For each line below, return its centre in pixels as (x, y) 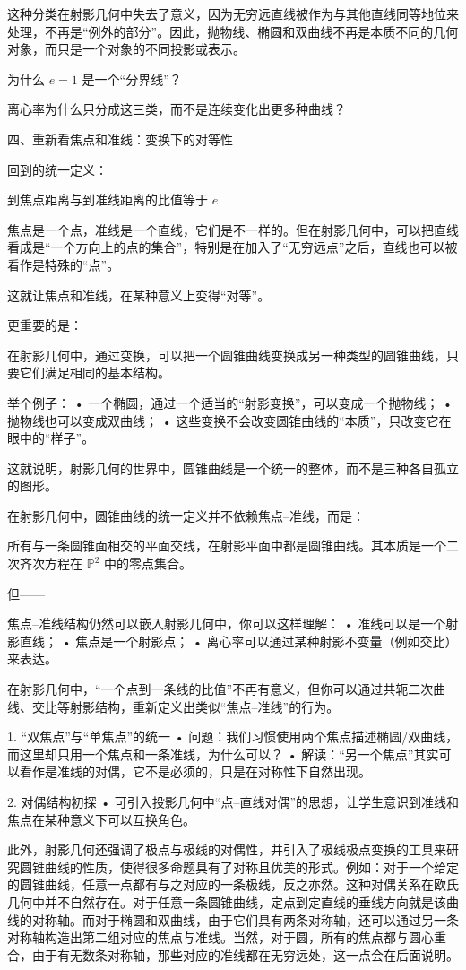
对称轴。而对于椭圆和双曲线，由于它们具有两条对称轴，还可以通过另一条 (245, 919)
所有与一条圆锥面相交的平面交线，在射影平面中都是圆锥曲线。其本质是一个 (227, 546)
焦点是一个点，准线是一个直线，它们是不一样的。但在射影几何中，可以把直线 (233, 229)
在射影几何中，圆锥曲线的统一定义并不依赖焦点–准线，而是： (186, 515)
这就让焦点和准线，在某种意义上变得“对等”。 (139, 294)
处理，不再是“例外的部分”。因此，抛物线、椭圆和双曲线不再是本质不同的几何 (233, 31)
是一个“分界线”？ (132, 78)
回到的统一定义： (57, 169)
